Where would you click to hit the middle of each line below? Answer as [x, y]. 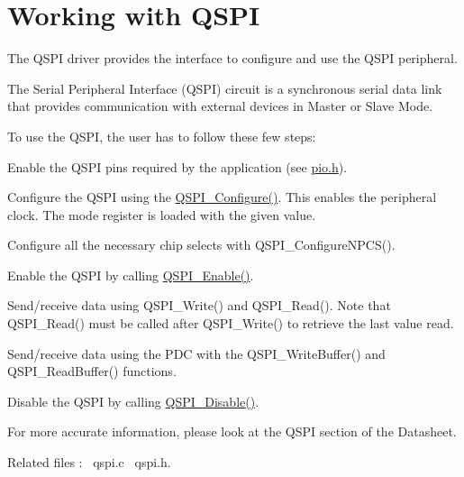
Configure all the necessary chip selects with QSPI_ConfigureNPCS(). [201, 245]
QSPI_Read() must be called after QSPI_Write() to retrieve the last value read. [231, 323]
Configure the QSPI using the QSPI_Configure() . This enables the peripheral [222, 197]
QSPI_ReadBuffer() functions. [92, 371]
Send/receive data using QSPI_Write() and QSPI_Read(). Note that [199, 305]
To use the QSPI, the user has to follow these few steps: [162, 136]
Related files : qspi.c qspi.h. [89, 462]
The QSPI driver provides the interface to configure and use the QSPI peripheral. [232, 58]
